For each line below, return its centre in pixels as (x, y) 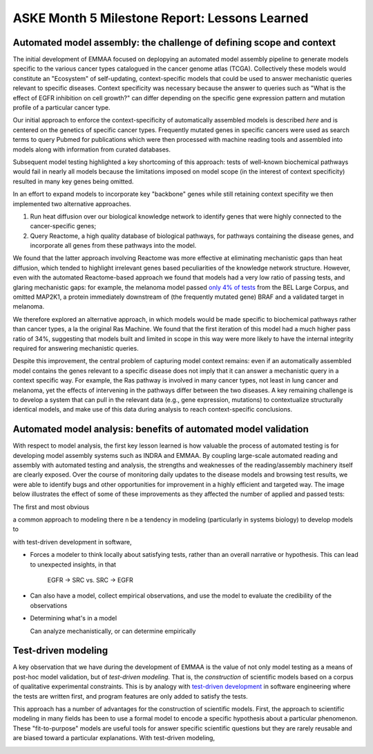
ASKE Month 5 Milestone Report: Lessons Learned (161, 18)
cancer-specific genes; (63, 226)
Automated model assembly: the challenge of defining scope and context (174, 43)
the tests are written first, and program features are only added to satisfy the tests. (130, 696)
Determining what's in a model (74, 618)
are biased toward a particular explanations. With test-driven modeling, (114, 738)
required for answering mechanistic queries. (76, 348)
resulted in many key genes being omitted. (73, 181)
